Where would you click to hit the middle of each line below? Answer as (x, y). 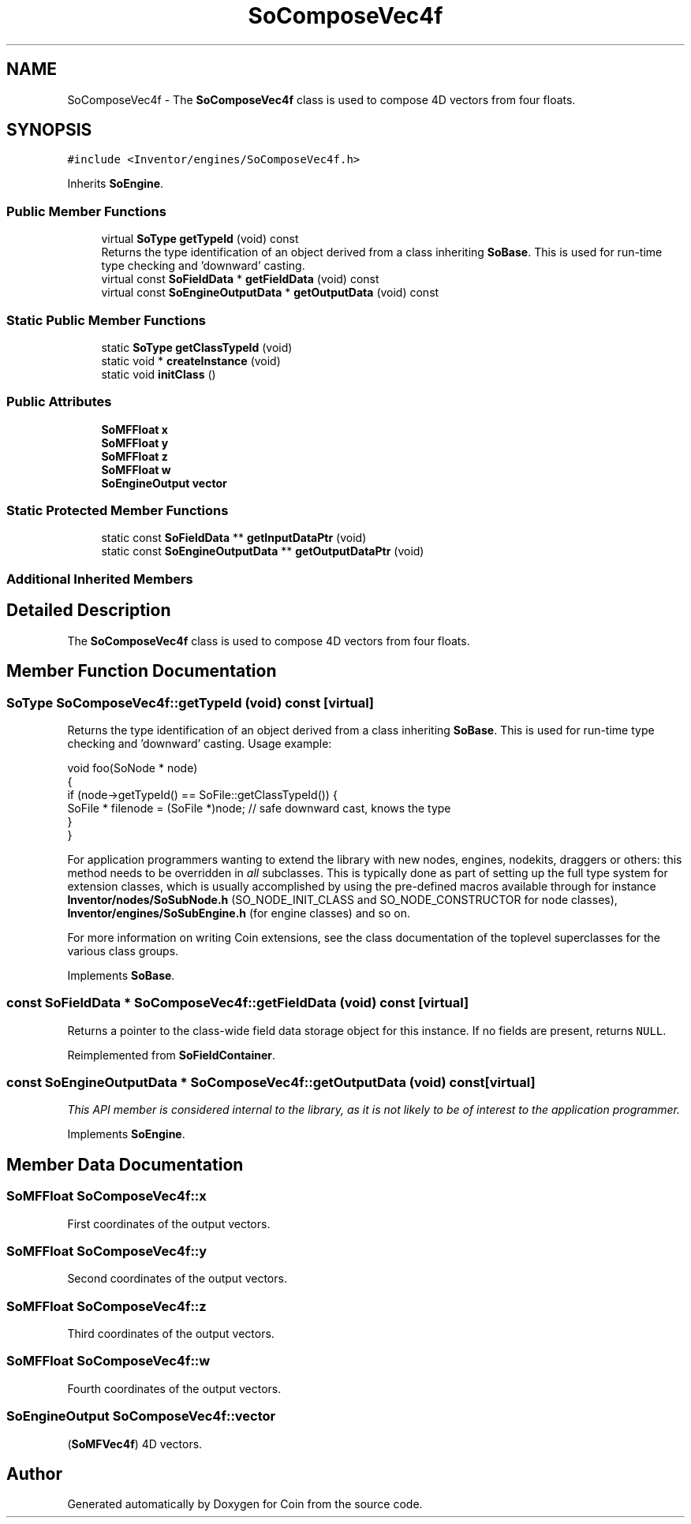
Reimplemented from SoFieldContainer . (172, 1055)
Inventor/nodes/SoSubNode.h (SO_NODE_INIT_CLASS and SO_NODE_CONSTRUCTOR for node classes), (342, 899)
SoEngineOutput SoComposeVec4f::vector (141, 1416)
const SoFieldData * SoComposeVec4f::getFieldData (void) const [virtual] (238, 1003)
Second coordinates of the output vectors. (177, 1279)
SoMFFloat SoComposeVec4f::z (106, 1306)
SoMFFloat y (135, 443)
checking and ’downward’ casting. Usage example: (200, 743)
